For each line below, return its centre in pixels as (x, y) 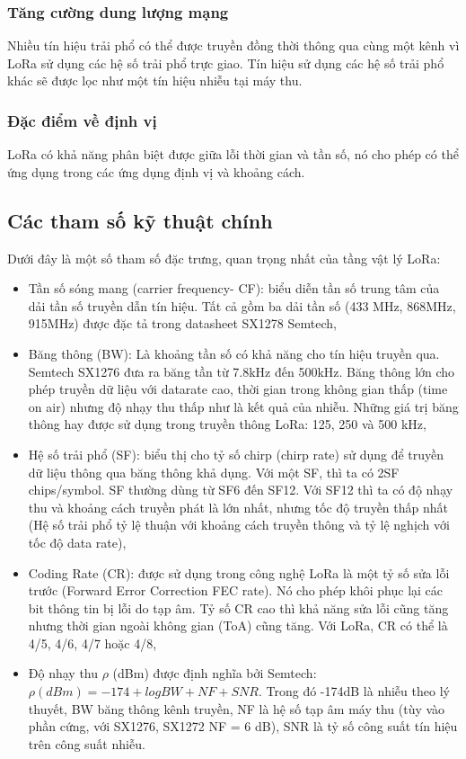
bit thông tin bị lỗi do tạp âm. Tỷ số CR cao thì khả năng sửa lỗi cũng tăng (238, 607)
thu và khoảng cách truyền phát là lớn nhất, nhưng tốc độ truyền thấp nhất (238, 507)
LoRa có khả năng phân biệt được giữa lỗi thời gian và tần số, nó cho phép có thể (233, 154)
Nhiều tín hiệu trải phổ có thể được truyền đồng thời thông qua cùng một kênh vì (233, 45)
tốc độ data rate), (77, 542)
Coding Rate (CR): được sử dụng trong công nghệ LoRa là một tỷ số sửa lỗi (239, 572)
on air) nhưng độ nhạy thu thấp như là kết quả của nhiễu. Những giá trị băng (243, 406)
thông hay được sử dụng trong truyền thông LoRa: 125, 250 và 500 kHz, (227, 424)
